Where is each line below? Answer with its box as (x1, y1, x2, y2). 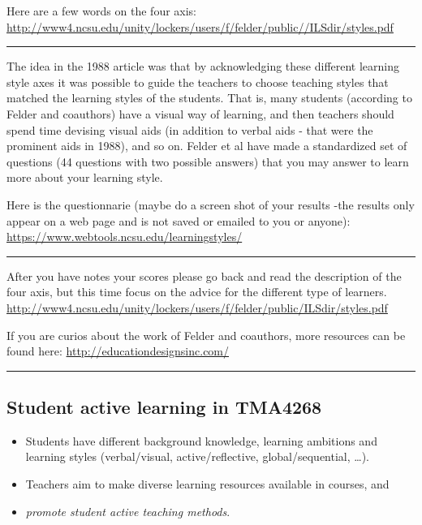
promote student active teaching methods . (25, 502, 230, 519)
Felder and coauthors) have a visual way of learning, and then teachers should (6, 105, 394, 122)
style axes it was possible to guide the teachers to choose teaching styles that (6, 73, 389, 90)
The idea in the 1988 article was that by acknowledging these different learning (6, 58, 400, 75)
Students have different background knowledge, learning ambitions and (25, 432, 377, 449)
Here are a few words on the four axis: (6, 2, 197, 19)
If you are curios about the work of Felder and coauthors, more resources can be (6, 326, 406, 343)
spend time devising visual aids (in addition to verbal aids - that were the (6, 121, 373, 138)
